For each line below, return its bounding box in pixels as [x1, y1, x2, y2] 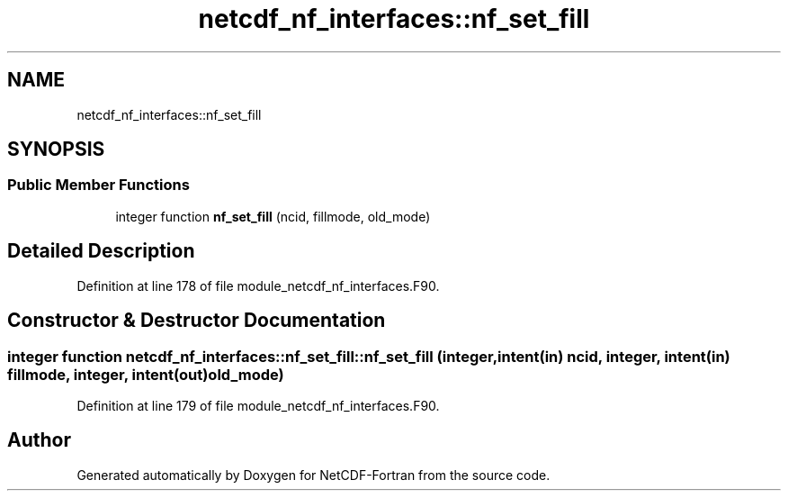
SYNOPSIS [7, 138, 105, 161]
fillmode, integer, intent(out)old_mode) [7, 365, 284, 384]
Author [7, 429, 71, 452]
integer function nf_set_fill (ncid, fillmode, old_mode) [115, 208, 431, 224]
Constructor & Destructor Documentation [7, 309, 386, 332]
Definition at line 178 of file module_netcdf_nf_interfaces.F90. [76, 277, 440, 294]
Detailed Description [7, 240, 195, 263]
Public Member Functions [7, 176, 190, 195]
